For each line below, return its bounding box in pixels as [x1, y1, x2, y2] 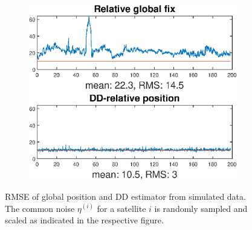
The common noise [5, 202, 75, 214]
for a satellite [97, 202, 146, 214]
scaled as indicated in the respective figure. [5, 214, 164, 226]
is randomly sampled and [154, 202, 248, 214]
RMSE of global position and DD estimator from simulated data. [5, 190, 246, 202]
